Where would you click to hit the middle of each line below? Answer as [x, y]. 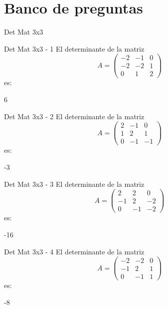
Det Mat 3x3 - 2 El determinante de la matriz [74, 116]
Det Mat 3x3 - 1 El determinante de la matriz [74, 48]
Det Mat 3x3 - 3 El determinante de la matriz [74, 184]
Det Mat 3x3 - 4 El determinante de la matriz [74, 251]
